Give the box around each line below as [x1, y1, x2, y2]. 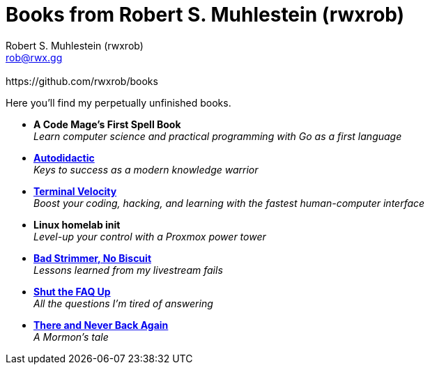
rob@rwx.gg [6, 51, 63, 63]
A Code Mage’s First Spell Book [33, 118, 181, 130]
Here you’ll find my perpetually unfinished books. [6, 96, 231, 109]
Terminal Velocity [33, 185, 117, 197]
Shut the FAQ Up [33, 285, 111, 298]
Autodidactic [33, 151, 95, 164]
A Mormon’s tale [33, 330, 109, 343]
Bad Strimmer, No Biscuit [33, 252, 152, 264]
